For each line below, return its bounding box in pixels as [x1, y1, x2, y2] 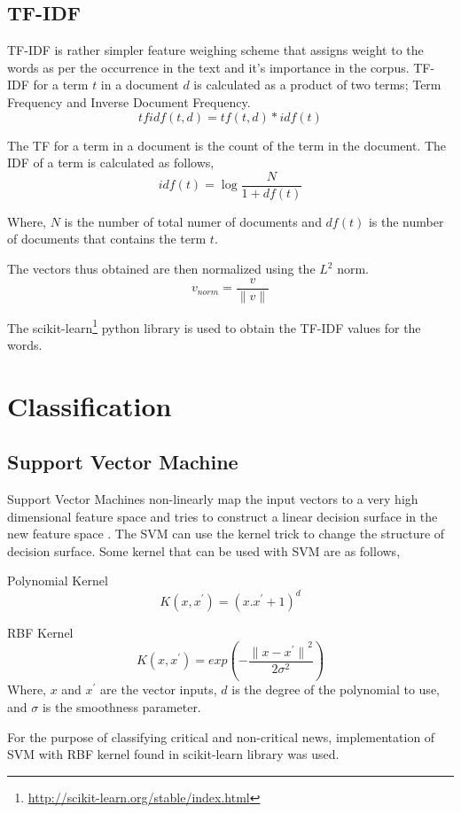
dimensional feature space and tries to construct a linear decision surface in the [7, 507, 438, 525]
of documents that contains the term [7, 229, 207, 248]
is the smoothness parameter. [42, 697, 201, 716]
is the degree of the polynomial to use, [231, 680, 440, 699]
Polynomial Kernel [7, 571, 108, 590]
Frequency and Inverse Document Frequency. [7, 92, 251, 111]
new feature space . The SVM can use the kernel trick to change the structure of [7, 524, 445, 543]
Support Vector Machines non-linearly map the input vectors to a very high [7, 490, 418, 508]
